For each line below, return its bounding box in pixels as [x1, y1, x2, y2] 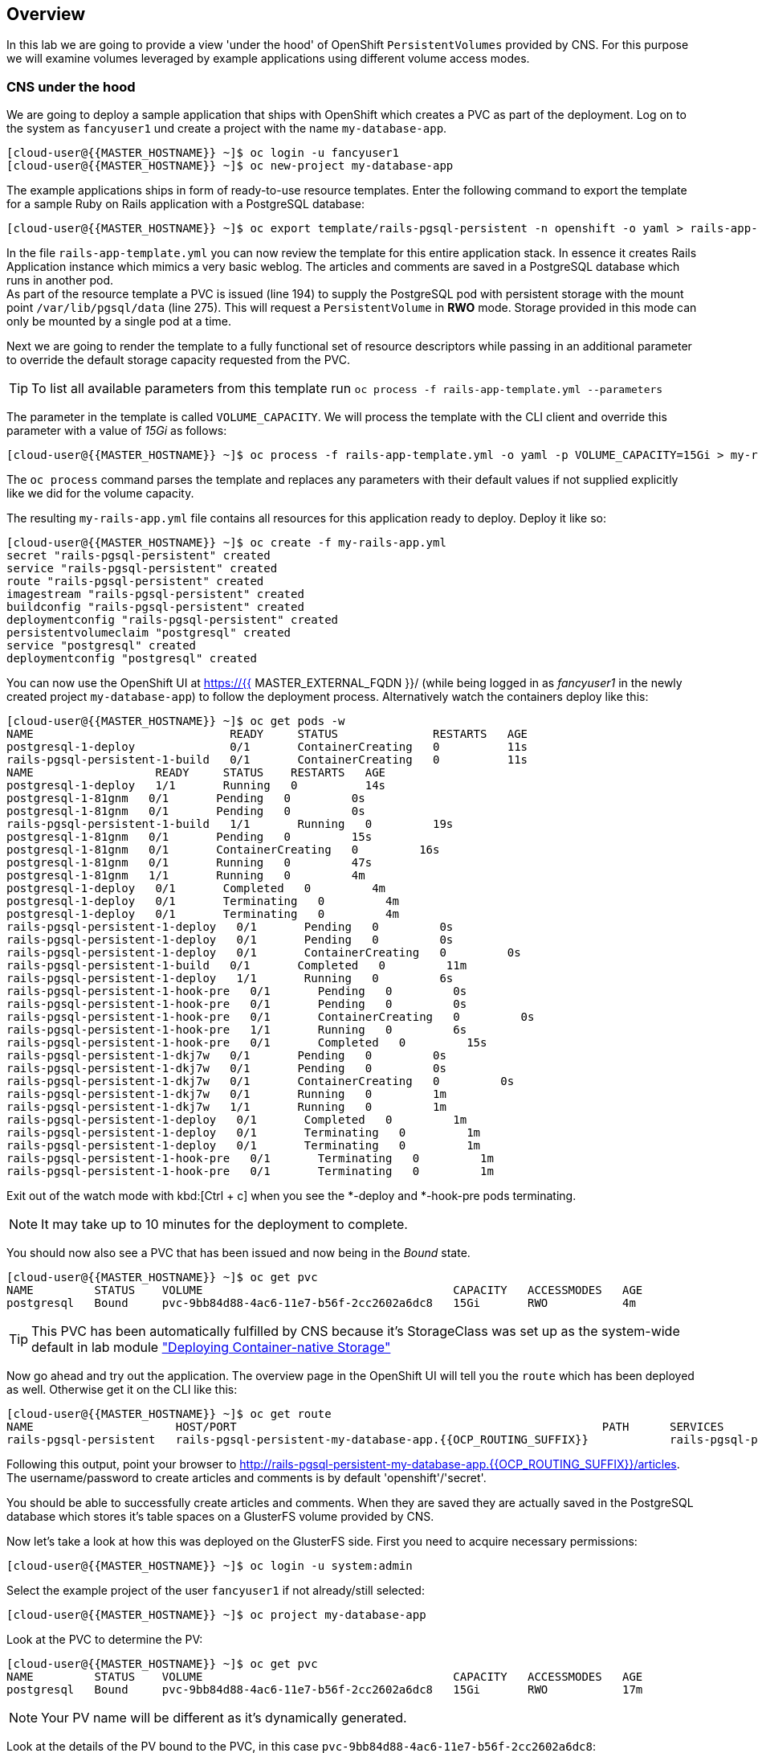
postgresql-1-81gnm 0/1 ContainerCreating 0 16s [6, 843, 440, 857]
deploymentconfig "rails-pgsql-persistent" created [6, 613, 339, 627]
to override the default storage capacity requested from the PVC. [6, 353, 351, 367]
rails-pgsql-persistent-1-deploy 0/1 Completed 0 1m [6, 1113, 467, 1127]
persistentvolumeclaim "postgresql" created [6, 626, 291, 640]
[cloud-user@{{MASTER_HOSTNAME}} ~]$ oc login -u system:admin [6, 1559, 413, 1573]
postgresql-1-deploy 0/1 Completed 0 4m [6, 882, 386, 895]
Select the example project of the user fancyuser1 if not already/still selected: [6, 1583, 425, 1598]
